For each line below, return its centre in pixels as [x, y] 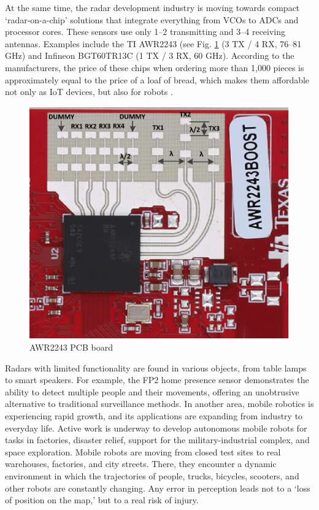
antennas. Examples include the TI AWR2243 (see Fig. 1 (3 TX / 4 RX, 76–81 [153, 43]
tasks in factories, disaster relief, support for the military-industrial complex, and [157, 440]
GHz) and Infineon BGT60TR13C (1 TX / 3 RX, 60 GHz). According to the [150, 55]
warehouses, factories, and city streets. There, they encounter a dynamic [141, 464]
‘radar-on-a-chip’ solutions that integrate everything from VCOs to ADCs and [152, 19]
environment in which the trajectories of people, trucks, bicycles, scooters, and [152, 475]
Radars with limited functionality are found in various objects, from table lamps [156, 367]
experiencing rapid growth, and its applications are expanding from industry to [154, 415]
